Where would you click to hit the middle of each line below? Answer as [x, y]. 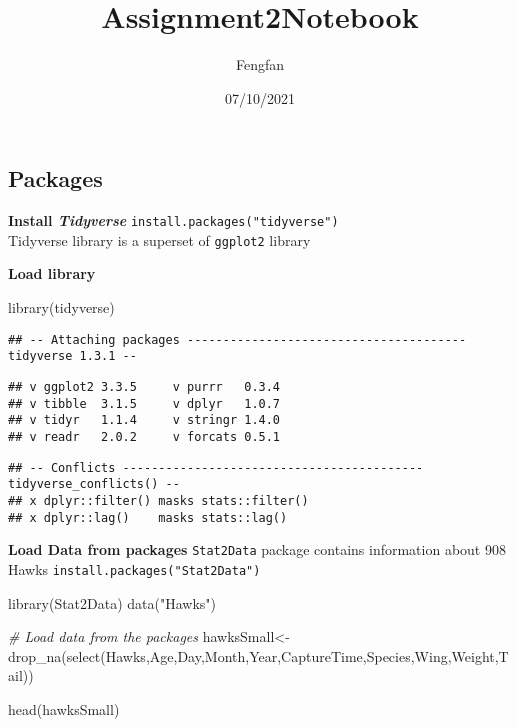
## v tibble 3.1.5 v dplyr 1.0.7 [144, 403]
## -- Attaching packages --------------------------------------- [237, 339]
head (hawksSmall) [64, 708]
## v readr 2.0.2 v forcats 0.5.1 [144, 436]
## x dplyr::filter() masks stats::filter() [158, 500]
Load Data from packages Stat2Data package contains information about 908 [257, 549]
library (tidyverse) [61, 307]
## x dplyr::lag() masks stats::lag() [148, 517]
